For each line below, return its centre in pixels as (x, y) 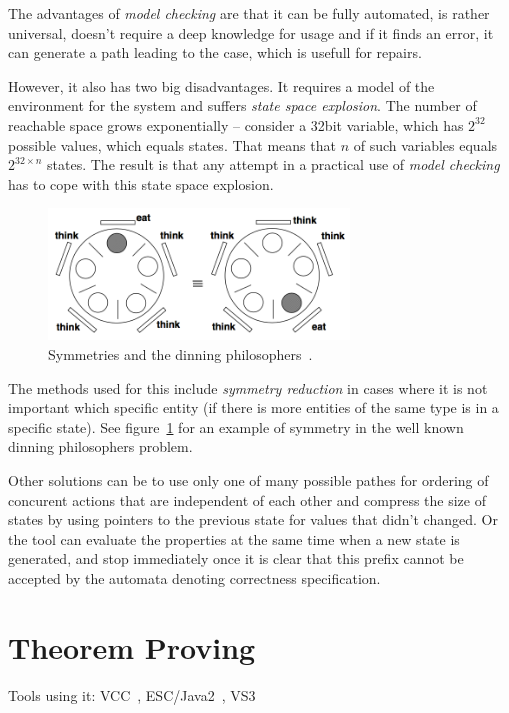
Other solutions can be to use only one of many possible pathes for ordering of (248, 479)
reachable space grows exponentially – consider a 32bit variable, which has (236, 124)
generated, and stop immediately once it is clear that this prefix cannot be (236, 558)
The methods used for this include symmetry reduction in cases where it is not (248, 387)
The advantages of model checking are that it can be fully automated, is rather (249, 13)
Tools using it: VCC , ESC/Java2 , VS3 (132, 694)
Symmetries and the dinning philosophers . (180, 354)
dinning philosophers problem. (100, 446)
